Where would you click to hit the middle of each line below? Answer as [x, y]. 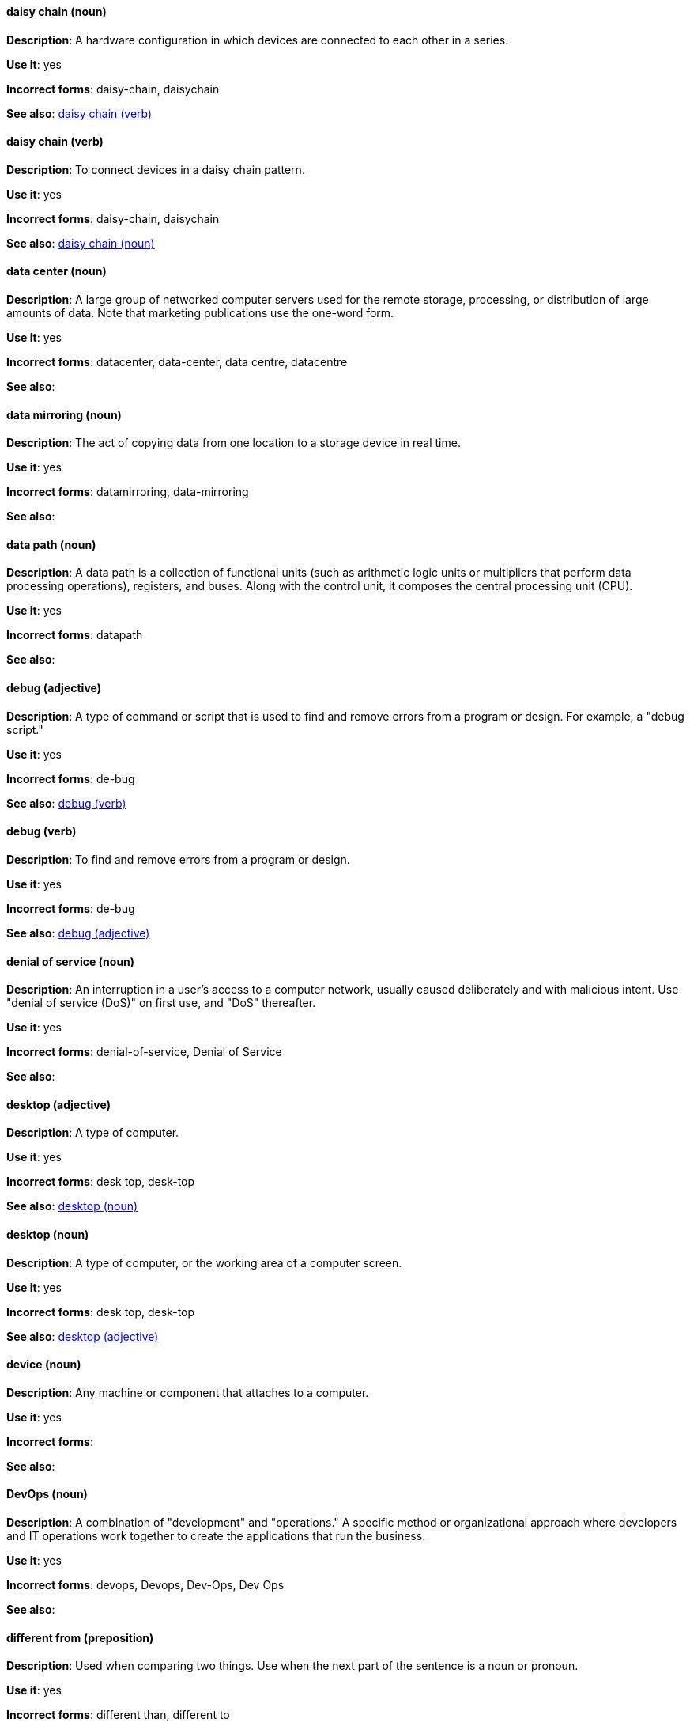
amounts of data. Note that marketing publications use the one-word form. [200, 313]
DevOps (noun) [47, 1494]
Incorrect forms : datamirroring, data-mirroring [128, 492]
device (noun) [44, 1365]
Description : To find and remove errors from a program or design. [178, 859]
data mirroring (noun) [64, 414]
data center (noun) [57, 271]
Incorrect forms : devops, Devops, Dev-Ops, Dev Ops [145, 1585]
